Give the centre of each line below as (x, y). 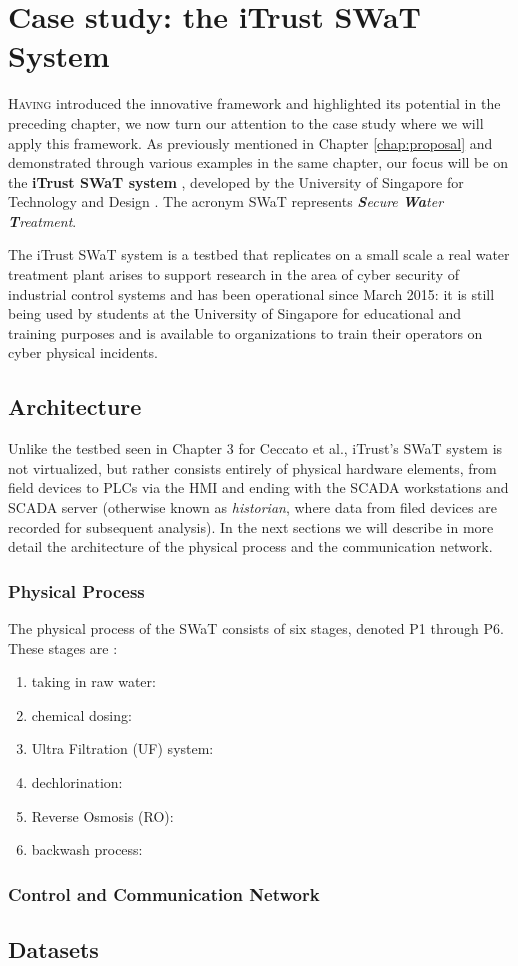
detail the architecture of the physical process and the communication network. (250, 546)
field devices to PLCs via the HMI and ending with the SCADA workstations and (258, 487)
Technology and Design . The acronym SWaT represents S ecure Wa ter (226, 201)
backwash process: (87, 849)
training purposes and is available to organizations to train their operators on (245, 332)
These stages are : (63, 647)
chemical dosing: (81, 714)
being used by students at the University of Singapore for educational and (235, 313)
